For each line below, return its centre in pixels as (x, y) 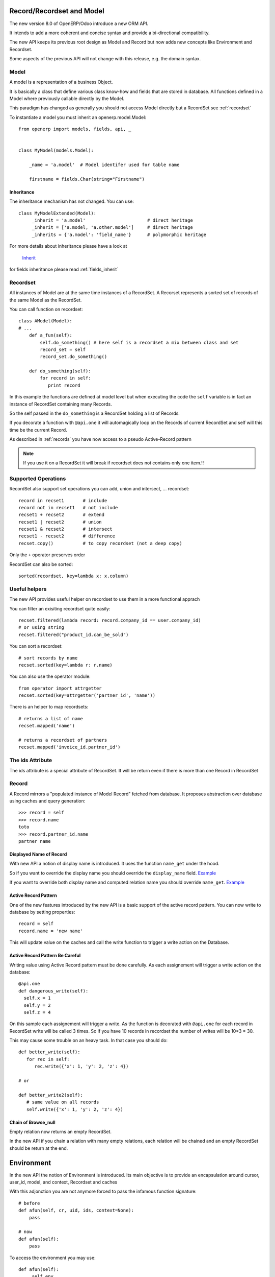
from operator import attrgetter (60, 688)
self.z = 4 (37, 1012)
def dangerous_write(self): (53, 991)
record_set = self (63, 349)
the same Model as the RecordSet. (46, 300)
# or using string (42, 628)
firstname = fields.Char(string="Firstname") (87, 179)
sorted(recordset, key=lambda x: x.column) (74, 576)
